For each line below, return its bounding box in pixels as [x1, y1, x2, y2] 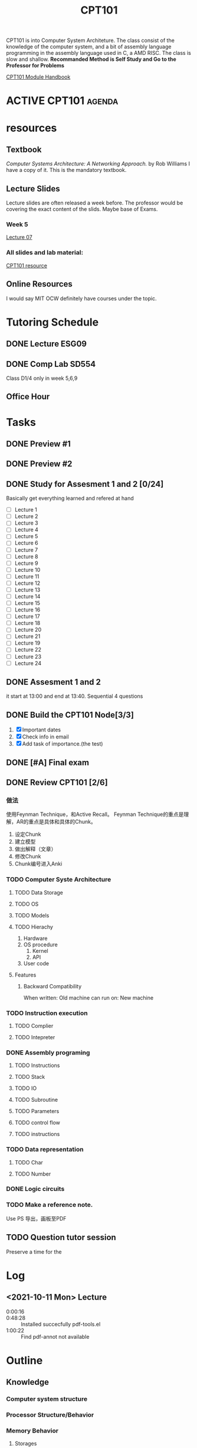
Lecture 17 [14, 613, 40, 620]
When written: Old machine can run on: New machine [23, 994, 154, 1001]
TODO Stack [14, 1073, 45, 1081]
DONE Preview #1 [6, 438, 71, 449]
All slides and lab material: [6, 249, 84, 257]
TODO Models [14, 912, 50, 919]
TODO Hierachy [14, 923, 53, 930]
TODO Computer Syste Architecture [6, 876, 111, 884]
